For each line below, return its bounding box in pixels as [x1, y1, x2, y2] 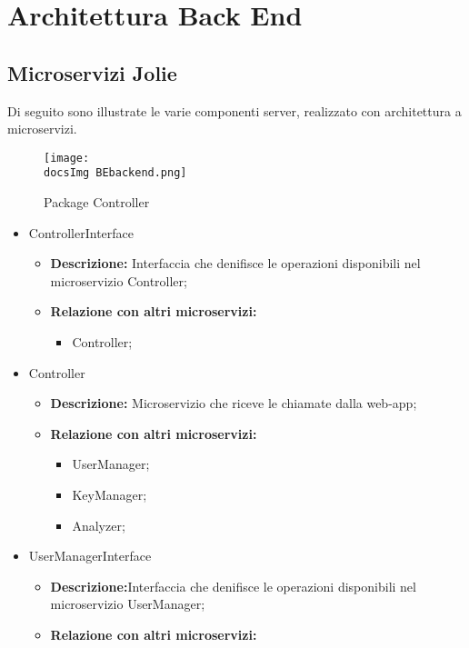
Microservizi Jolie [7, 58, 177, 86]
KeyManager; [72, 485, 147, 504]
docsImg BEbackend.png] [44, 166, 187, 180]
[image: [44, 151, 90, 164]
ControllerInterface [28, 223, 135, 242]
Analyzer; [72, 515, 125, 534]
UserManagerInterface [28, 546, 152, 565]
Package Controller [44, 193, 150, 212]
